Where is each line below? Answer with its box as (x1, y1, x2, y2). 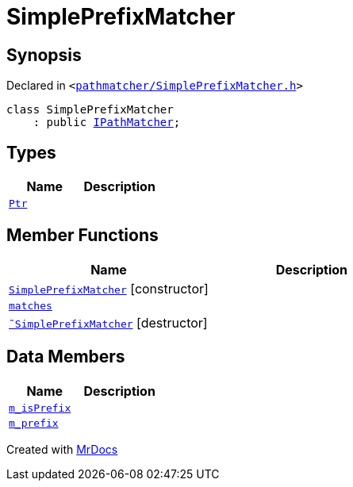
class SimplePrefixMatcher (6, 103, 174, 117)
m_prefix (9, 416, 59, 429)
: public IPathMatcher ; (33, 116, 181, 129)
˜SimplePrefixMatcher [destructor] (9, 314, 208, 331)
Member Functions (6, 225, 159, 246)
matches (9, 299, 52, 312)
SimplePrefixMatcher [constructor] (9, 280, 209, 297)
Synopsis (6, 44, 82, 65)
